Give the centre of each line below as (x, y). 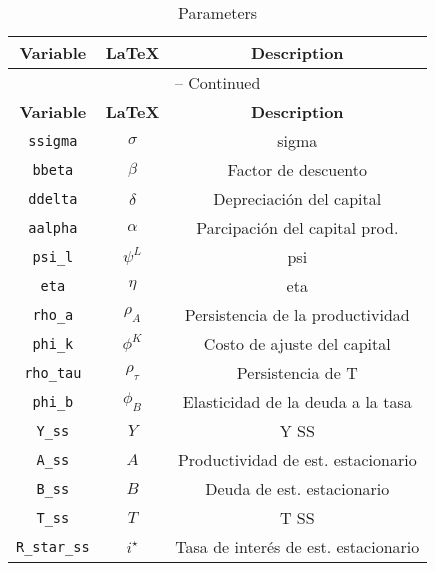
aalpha (53, 227)
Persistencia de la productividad (297, 314)
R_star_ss (53, 546)
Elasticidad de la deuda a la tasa (297, 401)
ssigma (53, 140)
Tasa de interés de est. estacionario (297, 546)
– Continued (217, 82)
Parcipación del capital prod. (297, 227)
